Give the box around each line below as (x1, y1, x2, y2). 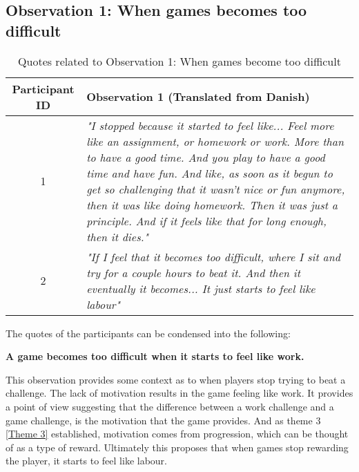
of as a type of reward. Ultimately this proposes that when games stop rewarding (6, 440, 349, 454)
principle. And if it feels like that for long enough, (86, 212, 327, 229)
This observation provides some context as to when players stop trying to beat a (6, 372, 346, 386)
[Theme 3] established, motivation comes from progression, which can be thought (6, 426, 349, 441)
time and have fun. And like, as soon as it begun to (86, 164, 333, 181)
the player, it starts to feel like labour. (6, 453, 167, 468)
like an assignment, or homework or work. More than (86, 133, 344, 149)
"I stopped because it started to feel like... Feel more (86, 117, 334, 133)
